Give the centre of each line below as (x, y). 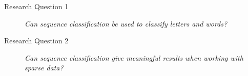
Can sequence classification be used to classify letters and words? (126, 23)
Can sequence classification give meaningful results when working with (134, 57)
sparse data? (44, 68)
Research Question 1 (36, 6)
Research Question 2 (36, 41)
